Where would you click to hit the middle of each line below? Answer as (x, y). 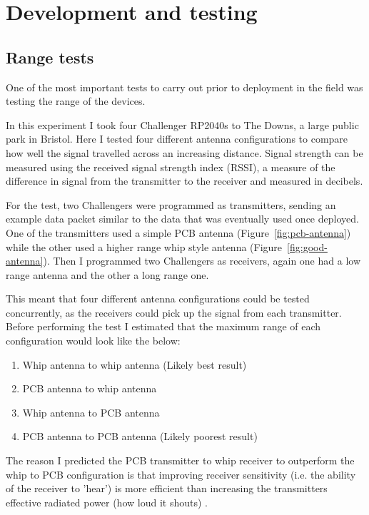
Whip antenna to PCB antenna (91, 412)
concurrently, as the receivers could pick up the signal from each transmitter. (174, 312)
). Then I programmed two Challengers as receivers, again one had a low (202, 261)
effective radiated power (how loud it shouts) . (107, 502)
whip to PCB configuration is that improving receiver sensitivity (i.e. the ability (181, 474)
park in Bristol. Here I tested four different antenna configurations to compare (177, 139)
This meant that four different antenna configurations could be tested (158, 299)
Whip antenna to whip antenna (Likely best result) (135, 364)
